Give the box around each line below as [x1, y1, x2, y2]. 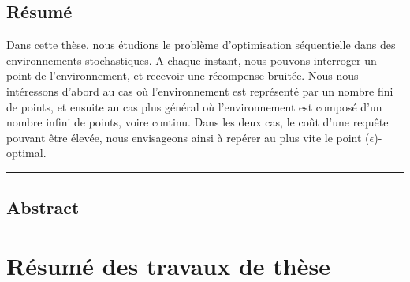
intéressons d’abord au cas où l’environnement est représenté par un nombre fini [6, 82, 393, 99]
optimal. [6, 145, 47, 161]
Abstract [6, 195, 80, 220]
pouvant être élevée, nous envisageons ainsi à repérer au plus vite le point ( [6, 129, 370, 145]
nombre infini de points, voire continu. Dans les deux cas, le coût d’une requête [6, 114, 389, 130]
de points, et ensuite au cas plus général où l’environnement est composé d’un [6, 98, 382, 115]
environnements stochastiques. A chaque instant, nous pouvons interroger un [6, 51, 377, 68]
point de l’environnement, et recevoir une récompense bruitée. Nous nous [6, 67, 359, 84]
